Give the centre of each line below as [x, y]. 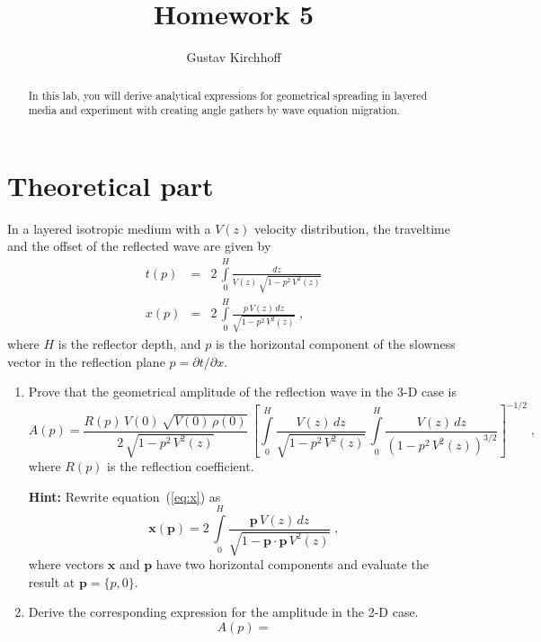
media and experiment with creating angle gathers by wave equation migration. [214, 110]
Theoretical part [111, 185]
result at [52, 581]
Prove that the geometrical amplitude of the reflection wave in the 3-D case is [243, 392]
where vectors [66, 564]
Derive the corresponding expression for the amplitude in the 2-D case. [223, 612]
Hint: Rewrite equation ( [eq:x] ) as [124, 496]
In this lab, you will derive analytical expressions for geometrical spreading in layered [228, 95]
